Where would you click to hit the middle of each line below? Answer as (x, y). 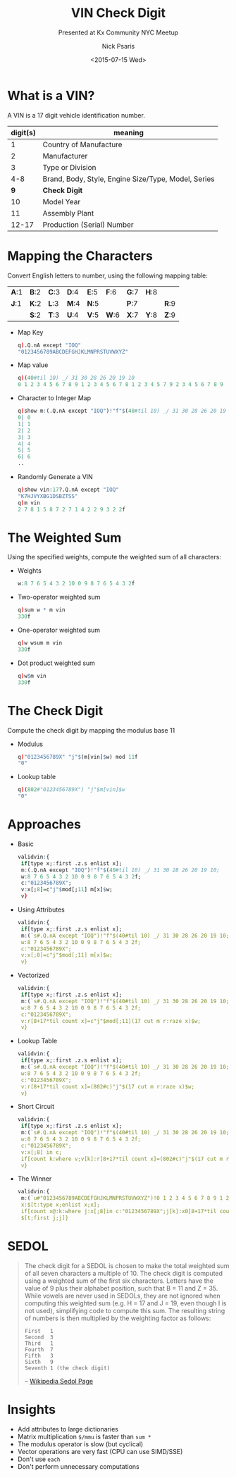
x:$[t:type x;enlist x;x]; (60, 1205)
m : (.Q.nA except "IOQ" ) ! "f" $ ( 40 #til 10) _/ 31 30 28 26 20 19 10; (120, 870)
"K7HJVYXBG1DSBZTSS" (48, 496)
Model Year (62, 201)
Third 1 (39, 1343)
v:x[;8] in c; (42, 1152)
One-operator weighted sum (59, 630)
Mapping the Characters (80, 256)
